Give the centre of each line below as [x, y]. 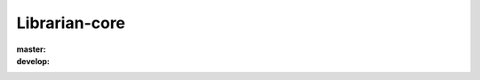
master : [31, 49]
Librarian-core [71, 23]
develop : [33, 61]
